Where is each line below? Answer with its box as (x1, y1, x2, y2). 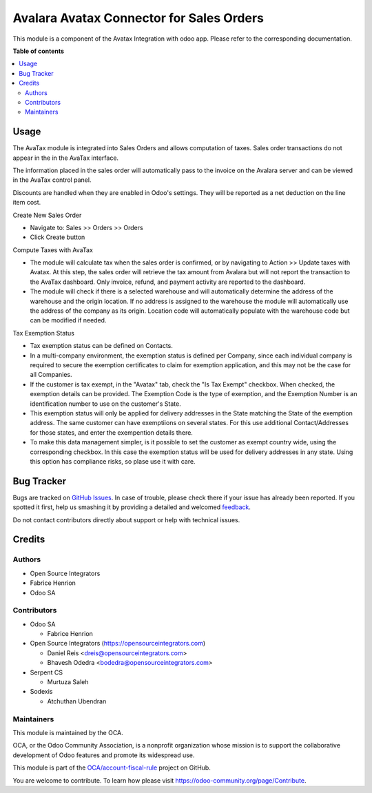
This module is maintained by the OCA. (12, 728, 123, 737)
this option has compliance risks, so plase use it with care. (30, 457, 196, 465)
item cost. (12, 198, 41, 207)
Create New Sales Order (12, 211, 82, 219)
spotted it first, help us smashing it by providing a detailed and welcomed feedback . (12, 503, 251, 511)
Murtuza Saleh (47, 678, 89, 686)
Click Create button (30, 233, 85, 241)
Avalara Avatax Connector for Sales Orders (12, 10, 265, 25)
